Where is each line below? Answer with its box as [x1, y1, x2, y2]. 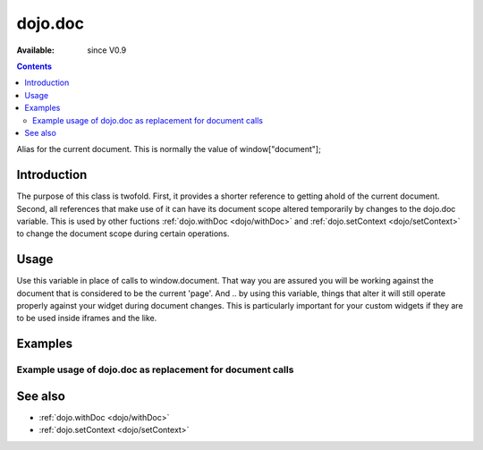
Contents [16, 61, 53, 72]
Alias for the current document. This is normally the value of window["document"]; [16, 144, 321, 155]
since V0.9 [87, 45, 127, 55]
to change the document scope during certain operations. [16, 228, 230, 239]
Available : [16, 45, 55, 55]
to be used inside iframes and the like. [16, 313, 157, 324]
